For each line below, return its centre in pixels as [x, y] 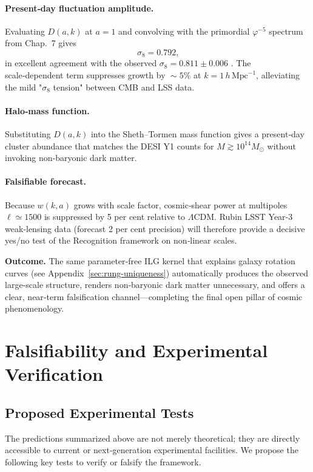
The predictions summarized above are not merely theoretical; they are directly [153, 438]
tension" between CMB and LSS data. [124, 87]
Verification [54, 374]
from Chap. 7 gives [41, 43]
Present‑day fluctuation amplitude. [79, 8]
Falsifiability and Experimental [136, 350]
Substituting [28, 134]
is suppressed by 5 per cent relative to [115, 217]
